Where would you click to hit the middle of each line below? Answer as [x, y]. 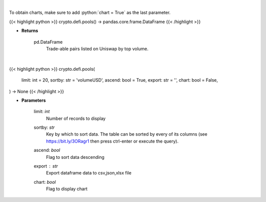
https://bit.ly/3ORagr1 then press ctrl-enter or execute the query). [112, 141]
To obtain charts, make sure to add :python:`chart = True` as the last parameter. [90, 13]
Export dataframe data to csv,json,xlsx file [89, 173]
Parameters [34, 100]
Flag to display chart [67, 189]
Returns [30, 31]
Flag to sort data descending [75, 157]
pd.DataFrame [48, 42]
